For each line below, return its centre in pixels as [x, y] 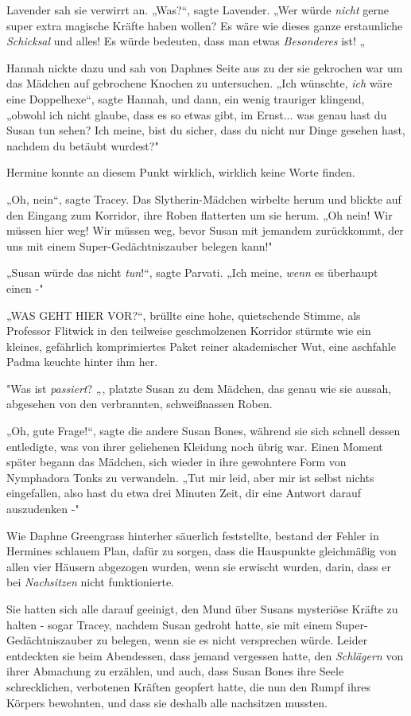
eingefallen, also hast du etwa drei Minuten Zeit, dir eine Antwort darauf [184, 493]
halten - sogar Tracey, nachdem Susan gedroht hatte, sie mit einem [169, 624]
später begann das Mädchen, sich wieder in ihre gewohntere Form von [176, 462]
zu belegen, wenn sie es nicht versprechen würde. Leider [232, 640]
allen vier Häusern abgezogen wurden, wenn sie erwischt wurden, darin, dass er [199, 566]
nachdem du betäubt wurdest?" [83, 145]
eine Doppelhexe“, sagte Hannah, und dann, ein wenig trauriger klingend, [186, 98]
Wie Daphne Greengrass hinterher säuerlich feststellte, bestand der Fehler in [193, 535]
